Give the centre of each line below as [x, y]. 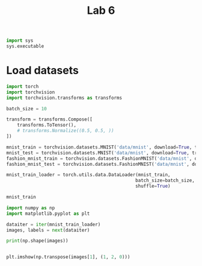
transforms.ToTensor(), [47, 125]
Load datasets [43, 71]
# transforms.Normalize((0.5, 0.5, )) [66, 131]
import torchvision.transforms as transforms [64, 98]
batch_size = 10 [26, 109]
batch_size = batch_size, [165, 181]
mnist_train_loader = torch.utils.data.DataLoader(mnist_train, [88, 175]
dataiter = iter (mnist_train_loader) [54, 224]
